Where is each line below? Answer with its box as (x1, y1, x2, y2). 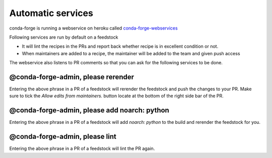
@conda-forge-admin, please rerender (9, 73, 134, 81)
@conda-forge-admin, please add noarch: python (9, 106, 170, 115)
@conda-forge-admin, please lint (9, 132, 117, 141)
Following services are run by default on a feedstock (9, 34, 118, 40)
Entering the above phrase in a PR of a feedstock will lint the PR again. (9, 145, 155, 151)
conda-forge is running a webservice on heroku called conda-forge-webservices (9, 25, 178, 31)
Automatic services (9, 8, 93, 19)
